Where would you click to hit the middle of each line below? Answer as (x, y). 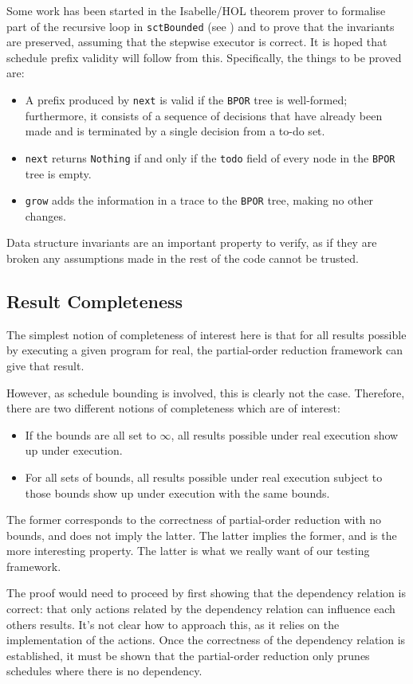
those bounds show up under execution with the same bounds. (177, 492)
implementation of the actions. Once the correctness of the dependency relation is (206, 640)
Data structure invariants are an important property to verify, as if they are (192, 242)
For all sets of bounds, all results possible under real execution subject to (204, 477)
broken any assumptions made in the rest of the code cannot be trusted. (183, 258)
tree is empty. (58, 173)
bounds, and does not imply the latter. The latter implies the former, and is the (202, 535)
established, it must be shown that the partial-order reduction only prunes (188, 655)
